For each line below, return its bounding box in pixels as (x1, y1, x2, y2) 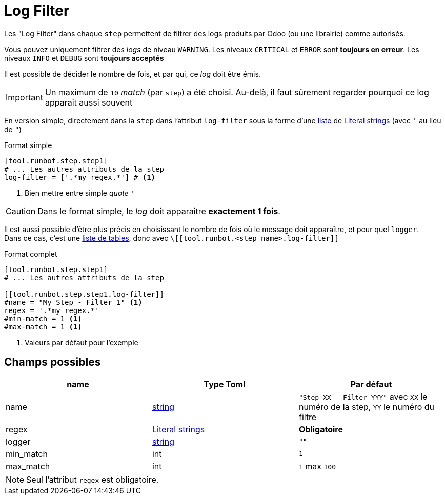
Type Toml (204, 379, 246, 389)
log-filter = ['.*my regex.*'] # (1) (4, 173, 156, 181)
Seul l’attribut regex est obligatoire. (26, 474, 159, 485)
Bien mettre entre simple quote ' (25, 188, 135, 197)
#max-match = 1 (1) (4, 322, 82, 331)
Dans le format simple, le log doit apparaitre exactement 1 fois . (37, 205, 280, 216)
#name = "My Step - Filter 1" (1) (4, 298, 143, 306)
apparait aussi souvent (45, 97, 133, 108)
